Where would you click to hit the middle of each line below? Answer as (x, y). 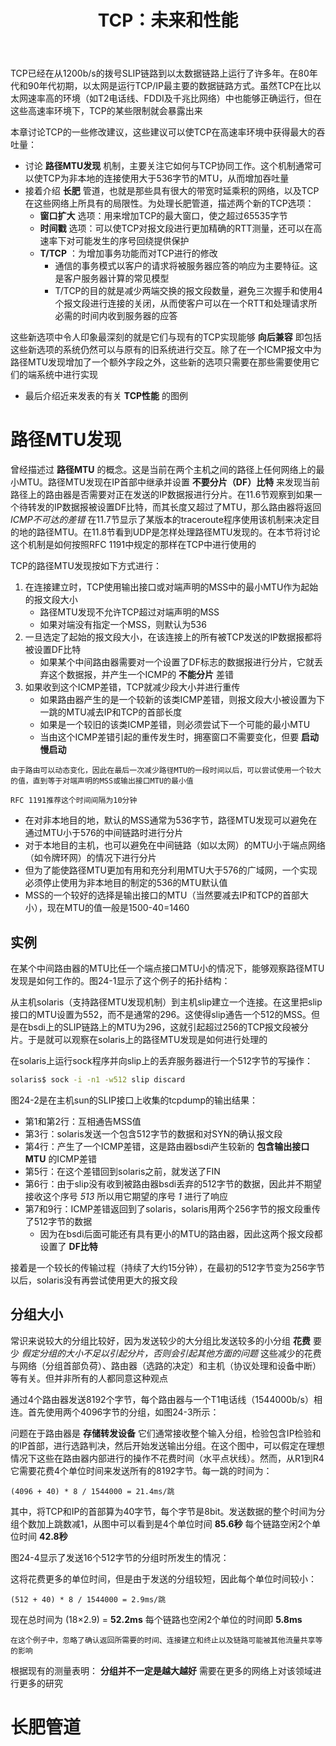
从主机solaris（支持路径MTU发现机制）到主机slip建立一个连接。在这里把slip (166, 1002)
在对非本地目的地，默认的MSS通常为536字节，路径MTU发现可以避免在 (171, 820)
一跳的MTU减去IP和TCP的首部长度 (111, 712)
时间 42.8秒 (43, 1536)
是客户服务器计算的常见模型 (112, 278)
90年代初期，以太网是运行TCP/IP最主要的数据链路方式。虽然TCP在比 (170, 86)
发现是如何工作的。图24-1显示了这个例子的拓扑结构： (120, 980)
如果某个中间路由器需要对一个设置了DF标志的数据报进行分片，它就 (177, 662)
